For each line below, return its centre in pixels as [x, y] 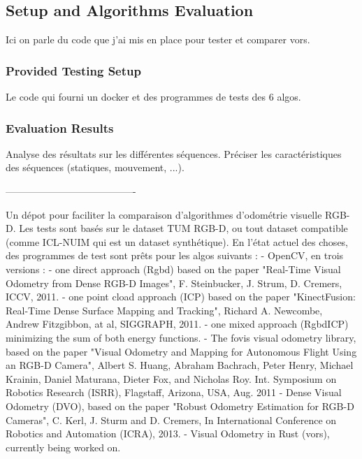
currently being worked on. [63, 447]
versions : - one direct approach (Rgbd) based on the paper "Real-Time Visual [173, 269]
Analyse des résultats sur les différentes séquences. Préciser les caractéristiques [174, 153]
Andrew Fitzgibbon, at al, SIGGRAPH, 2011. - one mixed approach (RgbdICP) [177, 324]
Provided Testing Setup [73, 70]
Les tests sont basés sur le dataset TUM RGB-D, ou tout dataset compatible [183, 228]
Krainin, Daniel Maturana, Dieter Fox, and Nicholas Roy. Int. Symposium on [171, 378]
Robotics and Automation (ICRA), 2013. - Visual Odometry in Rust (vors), [168, 433]
